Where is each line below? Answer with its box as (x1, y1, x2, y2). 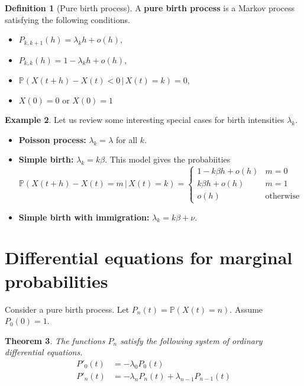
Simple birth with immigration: (18, 210, 150, 223)
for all (115, 133, 138, 145)
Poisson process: (18, 133, 86, 145)
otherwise (265, 192, 300, 201)
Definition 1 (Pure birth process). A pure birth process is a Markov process (5, 2, 295, 14)
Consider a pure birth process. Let (5, 303, 130, 315)
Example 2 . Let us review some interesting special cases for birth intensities (5, 113, 284, 126)
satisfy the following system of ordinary (120, 334, 263, 346)
